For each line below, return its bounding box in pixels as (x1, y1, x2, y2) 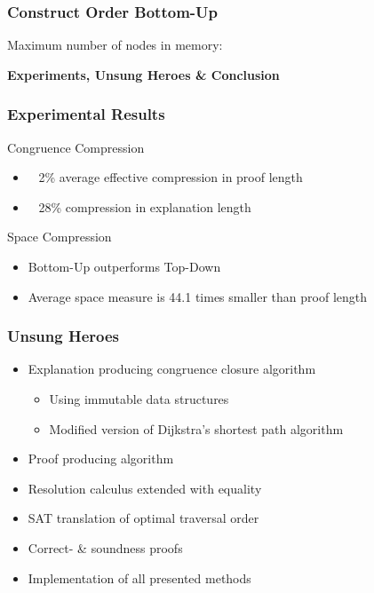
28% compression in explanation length (38, 197, 251, 216)
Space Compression (7, 227, 112, 246)
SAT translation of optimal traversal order (28, 509, 259, 527)
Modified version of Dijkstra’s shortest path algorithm (49, 419, 344, 438)
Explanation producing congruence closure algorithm (28, 360, 316, 378)
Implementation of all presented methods (28, 568, 251, 587)
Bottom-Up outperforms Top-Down (28, 257, 221, 275)
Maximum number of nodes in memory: (7, 36, 223, 54)
